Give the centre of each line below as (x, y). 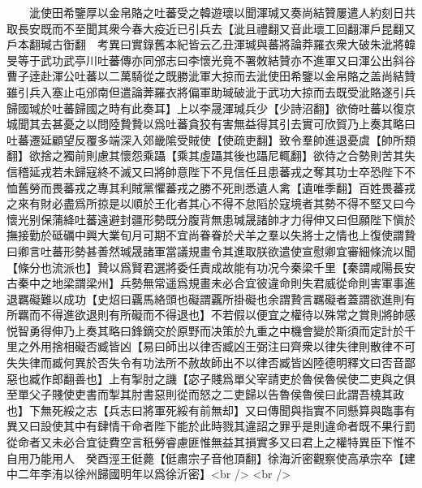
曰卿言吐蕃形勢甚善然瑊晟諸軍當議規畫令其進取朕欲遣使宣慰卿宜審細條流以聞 (211, 250)
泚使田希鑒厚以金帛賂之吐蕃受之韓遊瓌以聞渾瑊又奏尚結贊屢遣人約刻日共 (222, 12)
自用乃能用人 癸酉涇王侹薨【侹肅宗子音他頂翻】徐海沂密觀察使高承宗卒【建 (211, 458)
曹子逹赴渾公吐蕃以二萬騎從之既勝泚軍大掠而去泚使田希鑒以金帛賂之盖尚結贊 (211, 76)
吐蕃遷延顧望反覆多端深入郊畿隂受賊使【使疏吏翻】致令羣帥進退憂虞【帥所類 (211, 139)
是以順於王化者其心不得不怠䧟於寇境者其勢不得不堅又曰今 (262, 203)
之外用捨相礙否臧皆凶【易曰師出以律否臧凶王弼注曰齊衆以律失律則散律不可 (216, 346)
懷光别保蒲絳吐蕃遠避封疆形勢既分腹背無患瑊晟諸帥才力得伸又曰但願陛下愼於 (211, 219)
